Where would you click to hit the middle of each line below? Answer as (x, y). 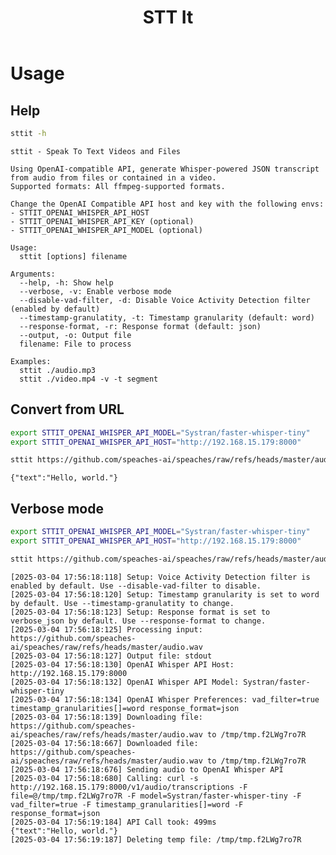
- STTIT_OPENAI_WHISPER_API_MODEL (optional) (106, 230)
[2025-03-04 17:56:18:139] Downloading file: (106, 717)
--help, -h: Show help (66, 282)
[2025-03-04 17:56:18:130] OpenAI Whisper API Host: (122, 664)
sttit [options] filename (73, 256)
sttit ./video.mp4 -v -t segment (89, 379)
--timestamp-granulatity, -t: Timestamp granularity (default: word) (167, 317)
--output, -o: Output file (75, 335)
